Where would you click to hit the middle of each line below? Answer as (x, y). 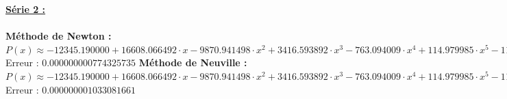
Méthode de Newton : (59, 36)
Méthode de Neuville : (193, 62)
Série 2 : (26, 9)
